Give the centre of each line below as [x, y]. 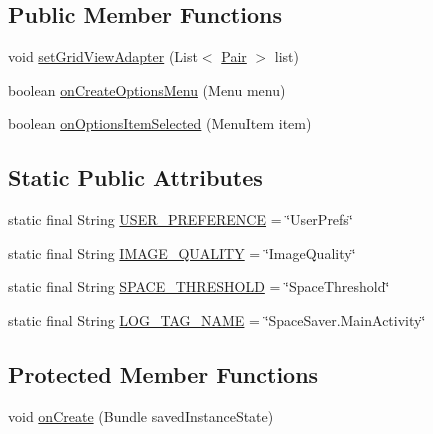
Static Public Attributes [135, 177]
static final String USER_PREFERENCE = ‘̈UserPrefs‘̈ [180, 219]
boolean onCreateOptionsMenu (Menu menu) [147, 89]
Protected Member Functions [163, 373]
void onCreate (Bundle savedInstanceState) [141, 415]
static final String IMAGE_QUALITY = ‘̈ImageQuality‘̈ [182, 252]
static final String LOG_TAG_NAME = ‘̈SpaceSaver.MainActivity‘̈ [217, 319]
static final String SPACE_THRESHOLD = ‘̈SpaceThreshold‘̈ [199, 286]
